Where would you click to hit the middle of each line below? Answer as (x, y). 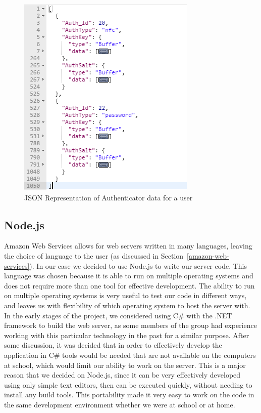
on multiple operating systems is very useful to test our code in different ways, (125, 295)
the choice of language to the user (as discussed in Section (94, 255)
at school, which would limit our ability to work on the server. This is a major (125, 365)
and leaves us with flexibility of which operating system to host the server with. (127, 305)
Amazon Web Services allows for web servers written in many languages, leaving (128, 246)
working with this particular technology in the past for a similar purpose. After (127, 335)
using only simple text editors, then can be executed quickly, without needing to (128, 384)
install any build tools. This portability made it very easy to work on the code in (129, 395)
